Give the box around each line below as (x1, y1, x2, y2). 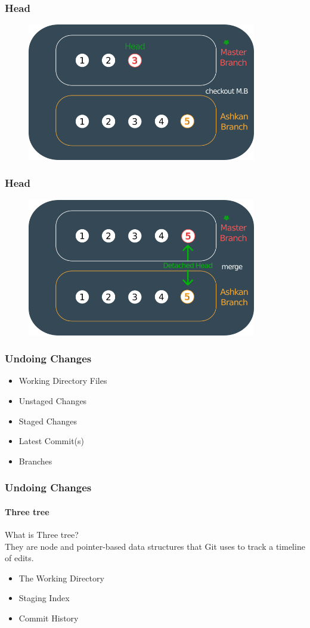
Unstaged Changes (18, 394, 87, 407)
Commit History (18, 611, 79, 624)
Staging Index (18, 592, 70, 604)
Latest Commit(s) (18, 435, 85, 447)
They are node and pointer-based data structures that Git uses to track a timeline (5, 540, 305, 552)
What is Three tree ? (5, 528, 79, 540)
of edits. (5, 552, 34, 564)
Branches (18, 454, 52, 467)
